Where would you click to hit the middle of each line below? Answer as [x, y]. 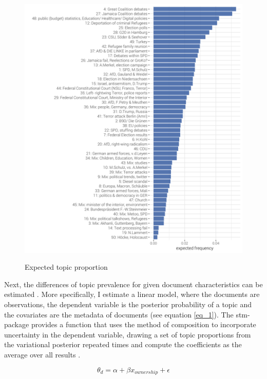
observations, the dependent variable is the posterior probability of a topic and [128, 304]
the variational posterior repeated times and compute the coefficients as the [123, 344]
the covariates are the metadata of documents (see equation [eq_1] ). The [119, 314]
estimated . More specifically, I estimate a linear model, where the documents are [132, 294]
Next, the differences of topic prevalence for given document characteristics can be [133, 284]
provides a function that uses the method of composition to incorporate [144, 324]
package [17, 324]
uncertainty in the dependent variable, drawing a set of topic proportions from [128, 334]
